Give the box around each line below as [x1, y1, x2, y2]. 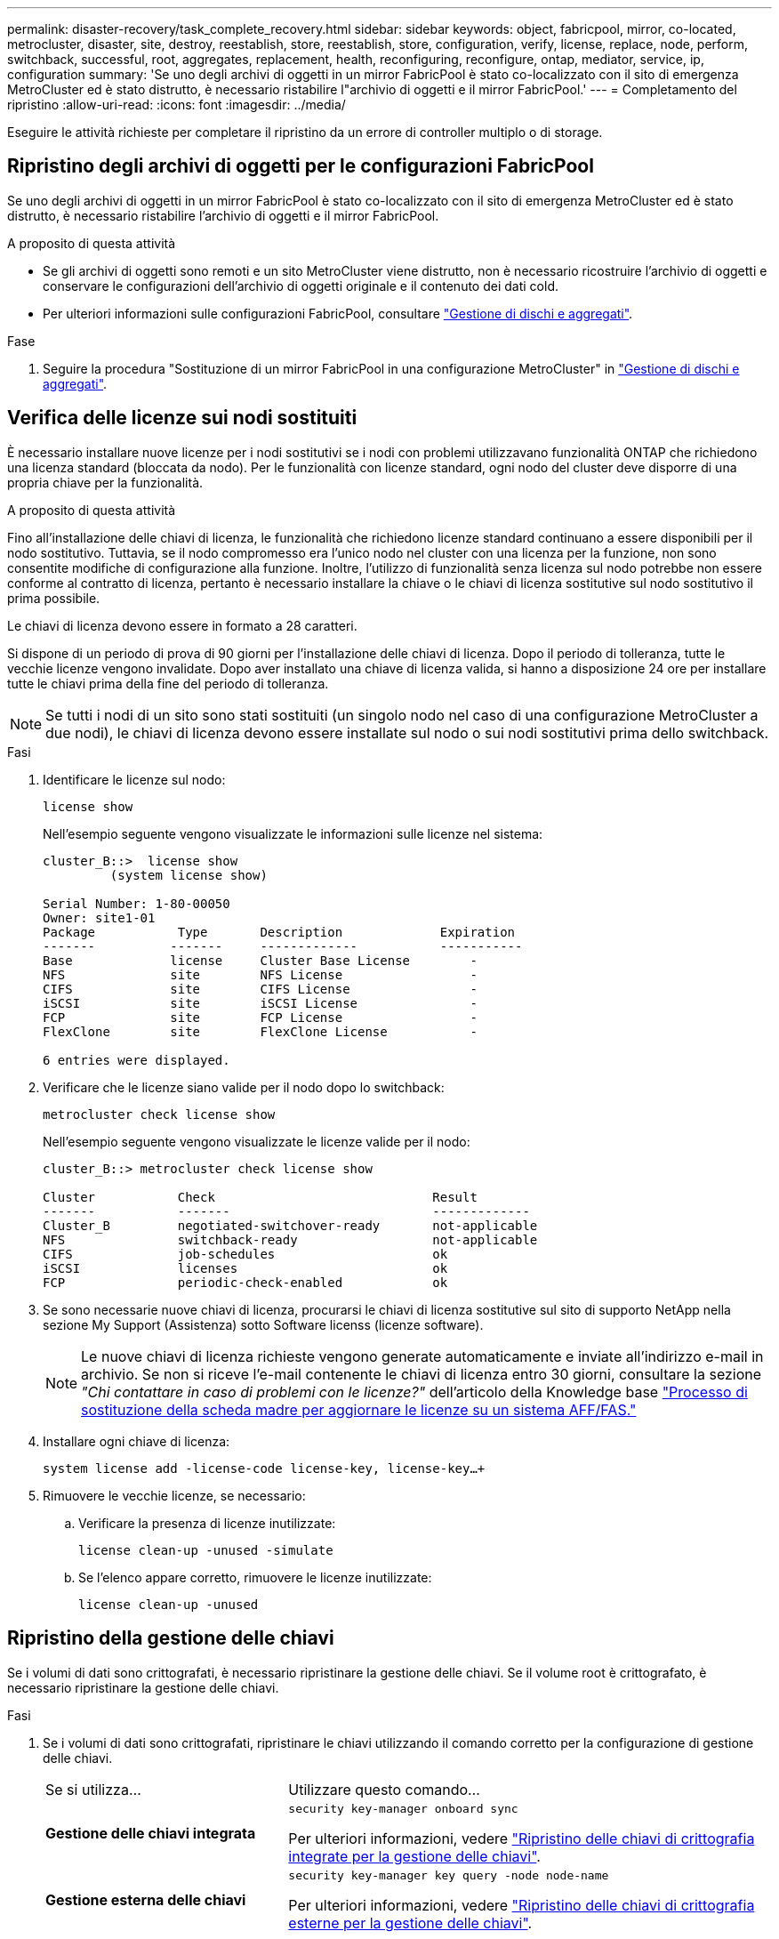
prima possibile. [7, 590, 100, 606]
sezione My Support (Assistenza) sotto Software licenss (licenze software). [43, 1316, 484, 1332]
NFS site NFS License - [43, 967, 478, 982]
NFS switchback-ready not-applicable [43, 1232, 538, 1247]
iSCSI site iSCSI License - [43, 995, 478, 1010]
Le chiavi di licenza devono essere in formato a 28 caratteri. [7, 617, 357, 633]
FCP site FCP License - [43, 1010, 478, 1025]
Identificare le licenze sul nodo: [43, 771, 226, 787]
